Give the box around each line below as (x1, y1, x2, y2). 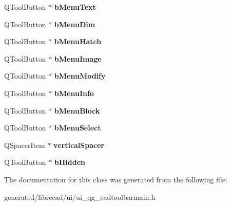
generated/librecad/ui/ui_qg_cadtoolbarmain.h (4, 191, 156, 202)
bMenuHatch (54, 36, 102, 47)
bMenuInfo (54, 87, 94, 98)
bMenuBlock (54, 105, 100, 116)
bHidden (54, 157, 86, 167)
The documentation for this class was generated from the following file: (4, 174, 227, 184)
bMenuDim (54, 18, 95, 29)
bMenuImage (54, 53, 102, 64)
